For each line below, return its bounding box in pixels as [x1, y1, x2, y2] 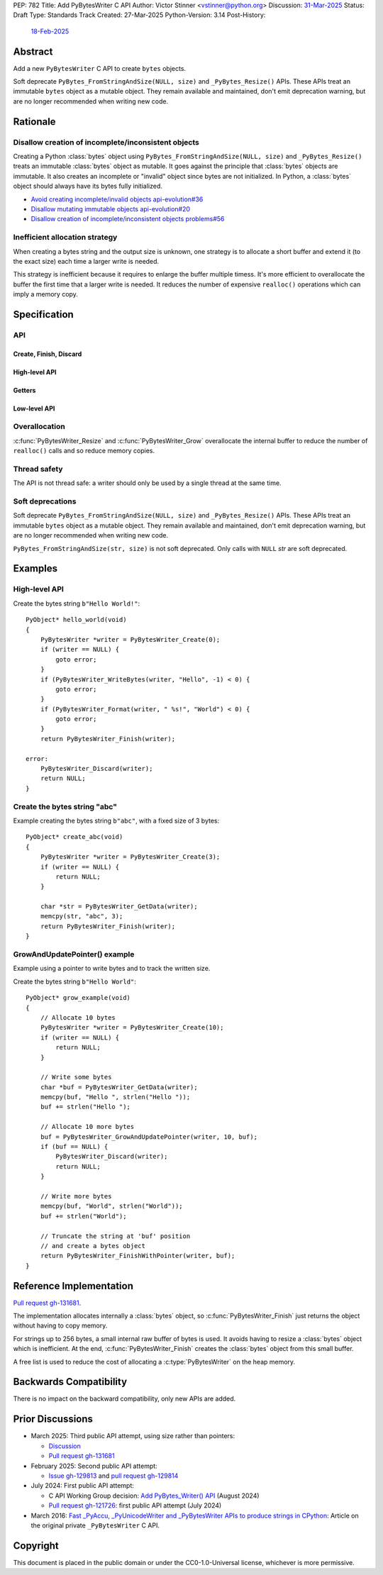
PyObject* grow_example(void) [26, 994, 131, 1002]
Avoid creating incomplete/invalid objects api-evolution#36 [30, 195, 204, 204]
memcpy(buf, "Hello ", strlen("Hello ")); [40, 1093, 191, 1101]
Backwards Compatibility [13, 1376, 128, 1388]
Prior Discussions [13, 1413, 94, 1425]
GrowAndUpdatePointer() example [13, 950, 135, 959]
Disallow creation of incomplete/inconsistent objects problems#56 [30, 215, 225, 223]
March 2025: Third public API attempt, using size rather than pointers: [30, 1432, 235, 1440]
